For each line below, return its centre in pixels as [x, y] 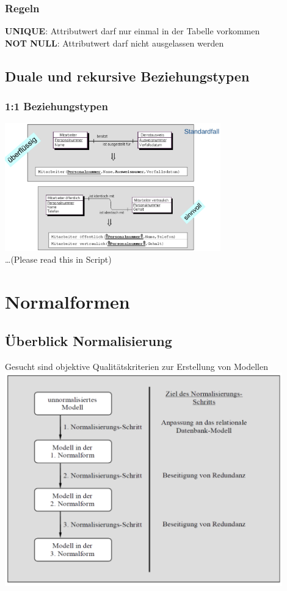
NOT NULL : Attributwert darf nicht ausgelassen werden [114, 43]
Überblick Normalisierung [89, 340]
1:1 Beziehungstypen [56, 106]
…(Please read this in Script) [58, 259]
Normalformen [67, 302]
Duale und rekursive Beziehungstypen [127, 76]
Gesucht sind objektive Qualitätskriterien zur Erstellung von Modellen [136, 366]
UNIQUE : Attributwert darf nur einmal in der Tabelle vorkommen [133, 31]
